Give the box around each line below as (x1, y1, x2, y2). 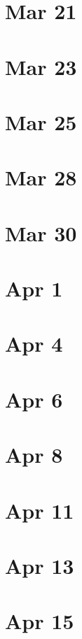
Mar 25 (5, 107, 77, 136)
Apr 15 (5, 606, 74, 635)
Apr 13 (5, 551, 74, 580)
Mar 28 (5, 163, 77, 192)
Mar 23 (5, 52, 77, 81)
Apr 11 (5, 495, 74, 524)
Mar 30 (5, 218, 77, 247)
